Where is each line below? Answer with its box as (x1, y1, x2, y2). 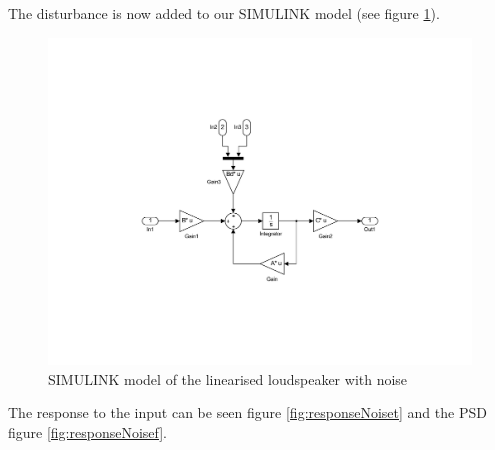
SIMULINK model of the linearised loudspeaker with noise (48, 368, 408, 389)
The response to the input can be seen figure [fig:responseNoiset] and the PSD (8, 402, 487, 423)
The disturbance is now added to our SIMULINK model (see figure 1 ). (8, 3, 440, 23)
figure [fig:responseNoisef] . (8, 421, 168, 442)
